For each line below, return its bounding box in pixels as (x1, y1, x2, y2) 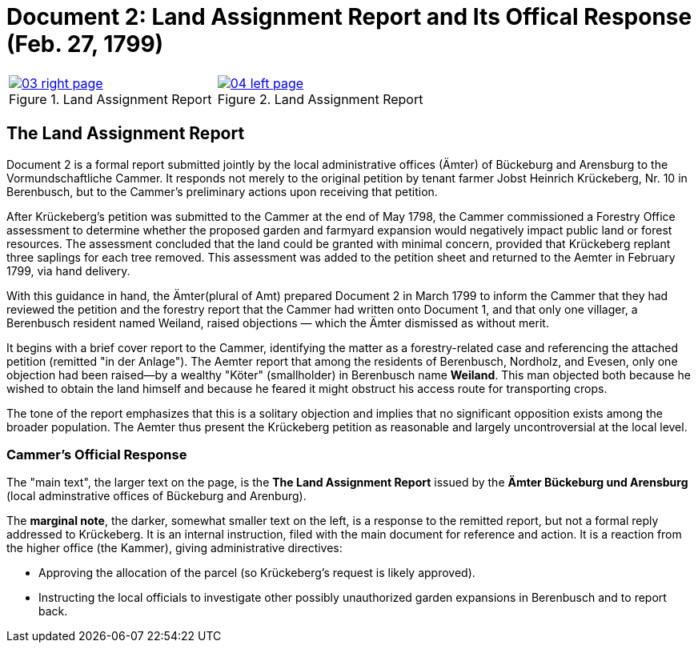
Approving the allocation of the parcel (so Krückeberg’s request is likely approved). (38, 566, 475, 580)
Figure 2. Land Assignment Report (217, 90, 423, 107)
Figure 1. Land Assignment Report (9, 90, 212, 107)
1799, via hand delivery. (6, 263, 130, 278)
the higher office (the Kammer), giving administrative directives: (6, 541, 343, 555)
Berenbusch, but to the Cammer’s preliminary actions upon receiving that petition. (6, 184, 438, 198)
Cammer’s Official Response (6, 446, 187, 463)
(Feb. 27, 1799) (6, 30, 164, 58)
